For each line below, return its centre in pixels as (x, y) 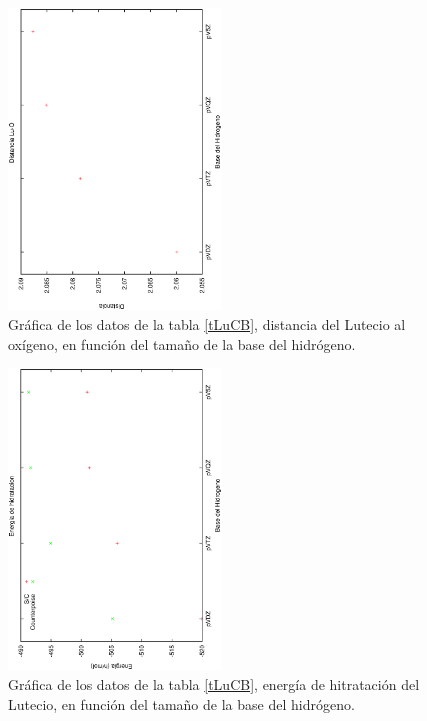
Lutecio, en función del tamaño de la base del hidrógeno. (181, 703)
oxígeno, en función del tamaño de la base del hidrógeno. (182, 343)
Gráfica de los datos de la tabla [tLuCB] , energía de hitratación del (214, 684)
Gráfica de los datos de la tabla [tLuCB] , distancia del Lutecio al (207, 323)
